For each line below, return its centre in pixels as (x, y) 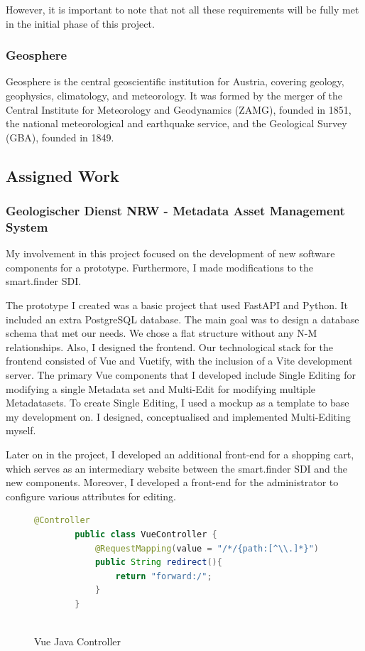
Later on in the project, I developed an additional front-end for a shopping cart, (180, 454)
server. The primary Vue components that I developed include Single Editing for (181, 375)
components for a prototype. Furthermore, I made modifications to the (160, 267)
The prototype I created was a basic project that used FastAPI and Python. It (177, 305)
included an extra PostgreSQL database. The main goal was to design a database (182, 319)
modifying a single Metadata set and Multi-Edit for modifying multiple (161, 388)
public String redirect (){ (158, 563)
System (27, 227)
